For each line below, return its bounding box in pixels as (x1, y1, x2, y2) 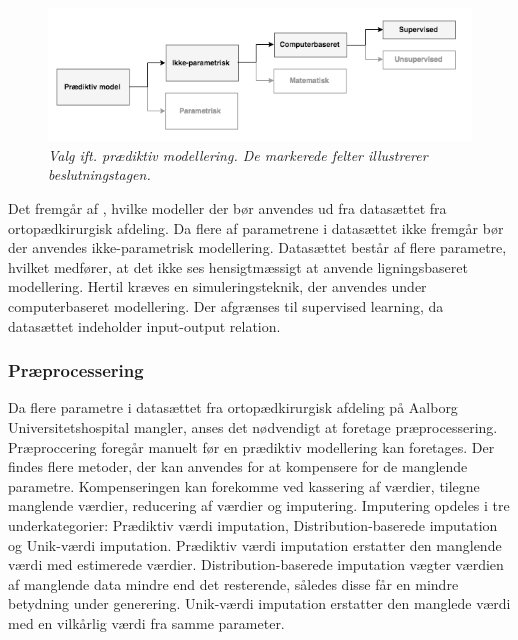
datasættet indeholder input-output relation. (8, 315, 281, 336)
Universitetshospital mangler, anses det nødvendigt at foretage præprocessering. (8, 417, 498, 438)
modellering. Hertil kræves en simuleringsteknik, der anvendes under (8, 276, 427, 297)
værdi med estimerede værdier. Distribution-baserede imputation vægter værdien (8, 554, 504, 575)
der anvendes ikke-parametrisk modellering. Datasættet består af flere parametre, (8, 237, 507, 258)
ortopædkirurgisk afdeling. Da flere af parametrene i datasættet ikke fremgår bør (8, 217, 504, 238)
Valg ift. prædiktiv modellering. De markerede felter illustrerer (48, 144, 428, 165)
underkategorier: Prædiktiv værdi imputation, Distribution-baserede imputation (8, 515, 498, 536)
